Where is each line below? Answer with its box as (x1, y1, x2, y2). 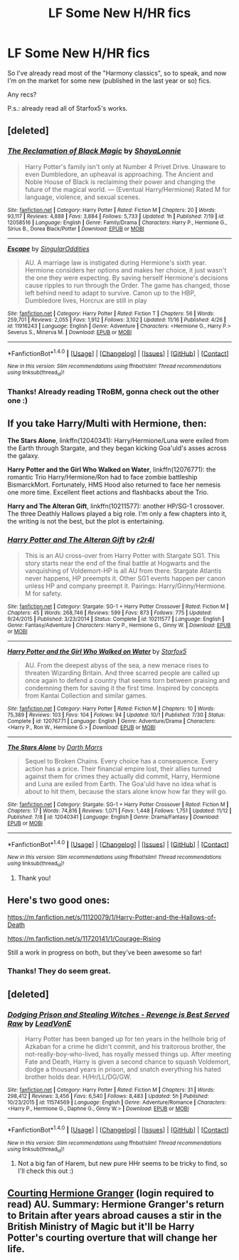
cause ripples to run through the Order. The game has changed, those (24, 280, 230, 290)
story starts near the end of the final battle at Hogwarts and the (24, 559, 211, 567)
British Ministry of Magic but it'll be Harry (7, 1221, 195, 1233)
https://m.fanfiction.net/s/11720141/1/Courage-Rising (7, 935, 161, 943)
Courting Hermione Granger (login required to (7, 1187, 215, 1199)
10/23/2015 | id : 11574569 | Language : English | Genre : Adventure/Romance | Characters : (7, 1099, 226, 1107)
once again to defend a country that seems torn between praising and (24, 676, 230, 684)
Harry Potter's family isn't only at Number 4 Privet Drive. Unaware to (24, 162, 226, 171)
